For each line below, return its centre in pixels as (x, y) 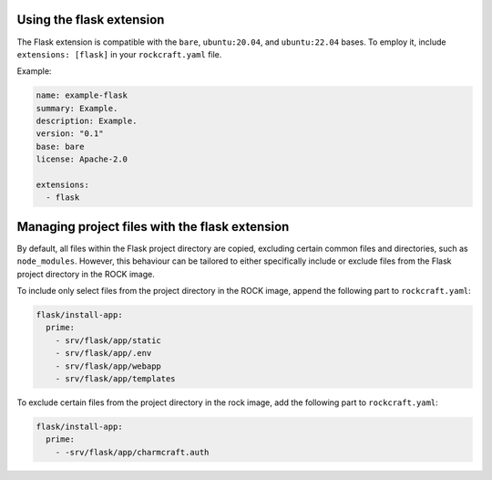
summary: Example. (77, 108)
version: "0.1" (70, 134)
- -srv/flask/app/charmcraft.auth (132, 452)
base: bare (60, 146)
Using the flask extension (91, 20)
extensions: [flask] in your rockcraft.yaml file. (119, 54)
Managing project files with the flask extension (153, 227)
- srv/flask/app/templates (116, 379)
